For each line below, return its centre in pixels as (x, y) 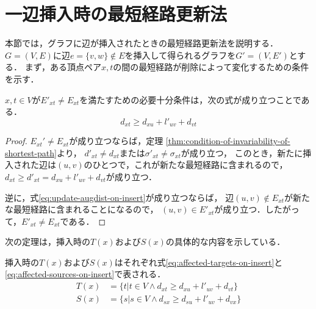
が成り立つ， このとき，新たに (242, 152)
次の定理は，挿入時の (48, 242)
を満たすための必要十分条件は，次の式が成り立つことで (190, 99)
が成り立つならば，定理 (116, 141)
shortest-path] (31, 152)
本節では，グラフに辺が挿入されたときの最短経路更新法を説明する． (142, 43)
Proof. (16, 141)
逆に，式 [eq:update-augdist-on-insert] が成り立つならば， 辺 (120, 197)
